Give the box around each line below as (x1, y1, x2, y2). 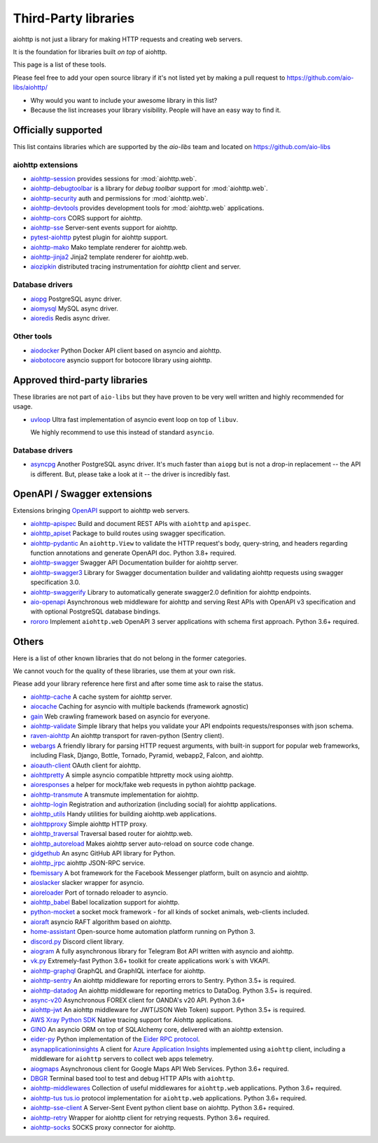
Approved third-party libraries (13, 374, 148, 386)
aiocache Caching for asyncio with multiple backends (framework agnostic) (30, 702, 248, 711)
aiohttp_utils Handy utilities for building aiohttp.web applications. (30, 810, 217, 818)
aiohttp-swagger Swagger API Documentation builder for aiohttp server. (30, 558, 238, 567)
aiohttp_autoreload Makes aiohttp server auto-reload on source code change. (30, 839, 255, 848)
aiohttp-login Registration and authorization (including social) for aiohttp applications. (30, 800, 277, 809)
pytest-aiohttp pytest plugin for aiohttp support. (30, 233, 168, 241)
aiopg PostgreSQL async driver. (30, 294, 122, 303)
